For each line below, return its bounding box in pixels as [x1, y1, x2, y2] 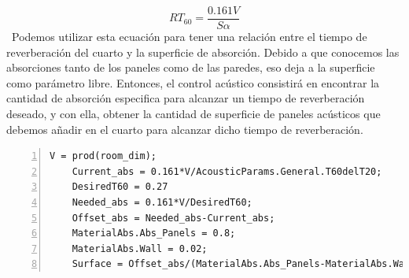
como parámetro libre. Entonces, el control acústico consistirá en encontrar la [6, 74, 380, 91]
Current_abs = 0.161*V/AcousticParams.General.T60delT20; [72, 165, 382, 177]
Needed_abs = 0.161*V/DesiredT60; [72, 197, 252, 208]
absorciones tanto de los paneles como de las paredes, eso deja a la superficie [6, 59, 375, 76]
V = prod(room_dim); [50, 150, 157, 162]
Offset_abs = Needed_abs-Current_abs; [72, 212, 275, 224]
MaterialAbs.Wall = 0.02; [72, 243, 208, 254]
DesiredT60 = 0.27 [72, 181, 168, 193]
